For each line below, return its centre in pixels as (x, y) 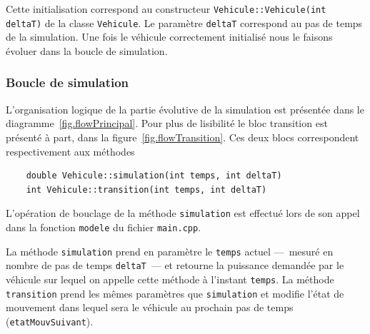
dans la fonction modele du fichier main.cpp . (104, 227)
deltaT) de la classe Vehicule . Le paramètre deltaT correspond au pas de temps (184, 22)
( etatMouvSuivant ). (50, 321)
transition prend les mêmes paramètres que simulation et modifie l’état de (175, 293)
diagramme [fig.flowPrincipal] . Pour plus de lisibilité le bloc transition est (167, 123)
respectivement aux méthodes (70, 151)
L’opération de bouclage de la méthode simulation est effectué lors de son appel (183, 213)
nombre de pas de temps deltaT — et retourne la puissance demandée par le (175, 265)
